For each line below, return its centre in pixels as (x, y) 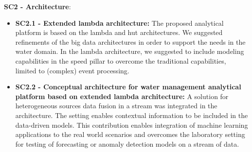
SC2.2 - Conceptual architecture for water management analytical (128, 87)
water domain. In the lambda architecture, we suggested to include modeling (130, 51)
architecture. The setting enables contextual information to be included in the (132, 115)
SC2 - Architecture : (37, 6)
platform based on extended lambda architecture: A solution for (122, 96)
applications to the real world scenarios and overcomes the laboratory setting (130, 134)
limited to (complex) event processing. (72, 70)
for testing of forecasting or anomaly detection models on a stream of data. (127, 144)
